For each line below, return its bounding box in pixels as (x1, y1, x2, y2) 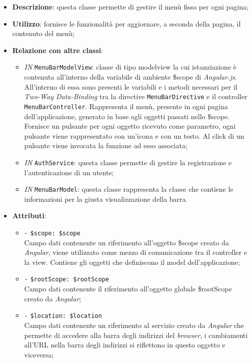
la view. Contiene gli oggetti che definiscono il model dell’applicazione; (24, 256, 240, 267)
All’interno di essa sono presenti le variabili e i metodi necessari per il (24, 81, 237, 92)
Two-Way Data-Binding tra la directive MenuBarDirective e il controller (24, 91, 247, 102)
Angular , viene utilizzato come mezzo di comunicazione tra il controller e (24, 247, 247, 257)
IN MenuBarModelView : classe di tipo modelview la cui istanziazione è (24, 62, 236, 72)
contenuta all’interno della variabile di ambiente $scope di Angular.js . (24, 72, 237, 82)
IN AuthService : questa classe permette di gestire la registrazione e (24, 157, 232, 167)
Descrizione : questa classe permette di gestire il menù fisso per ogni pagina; (12, 2, 248, 12)
